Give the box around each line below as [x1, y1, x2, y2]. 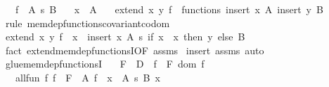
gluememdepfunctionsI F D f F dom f [5, 56, 205, 71]
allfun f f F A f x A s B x [15, 70, 160, 84]
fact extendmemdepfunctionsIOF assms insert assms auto [5, 42, 264, 57]
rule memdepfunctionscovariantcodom [5, 15, 170, 30]
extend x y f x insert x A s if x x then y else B [5, 29, 245, 44]
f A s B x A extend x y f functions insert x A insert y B [15, 2, 323, 16]
